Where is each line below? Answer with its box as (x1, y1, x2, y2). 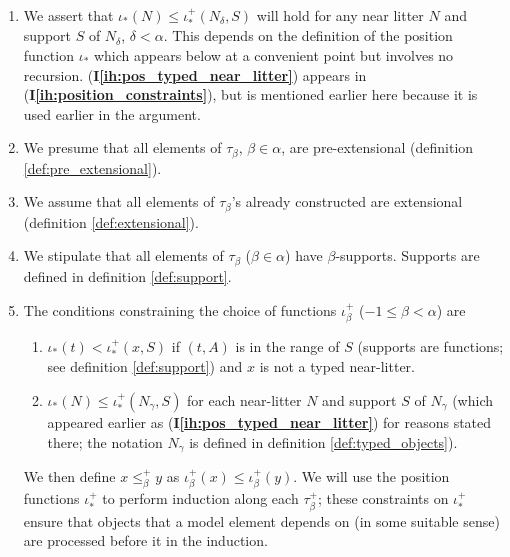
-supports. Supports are (335, 245, 480, 266)
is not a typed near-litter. (259, 356, 415, 377)
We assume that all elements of (23, 191, 215, 212)
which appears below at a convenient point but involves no (93, 45, 454, 66)
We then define (23, 466, 116, 487)
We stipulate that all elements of (23, 245, 224, 266)
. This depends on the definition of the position (163, 25, 453, 46)
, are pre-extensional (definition (281, 137, 474, 158)
